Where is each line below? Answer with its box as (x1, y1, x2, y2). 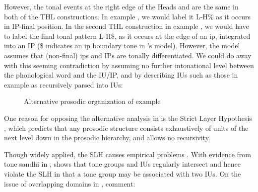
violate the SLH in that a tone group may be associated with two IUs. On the (4, 168, 241, 179)
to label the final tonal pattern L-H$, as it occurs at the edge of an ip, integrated (4, 30, 251, 41)
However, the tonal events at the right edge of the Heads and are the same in (4, 1, 239, 11)
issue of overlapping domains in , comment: (4, 178, 135, 189)
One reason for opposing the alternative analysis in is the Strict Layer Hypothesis (4, 112, 252, 123)
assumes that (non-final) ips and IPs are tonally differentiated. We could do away (4, 50, 252, 60)
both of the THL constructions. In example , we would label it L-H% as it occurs (4, 11, 251, 21)
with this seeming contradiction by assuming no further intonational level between (4, 60, 254, 70)
